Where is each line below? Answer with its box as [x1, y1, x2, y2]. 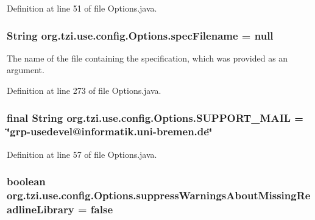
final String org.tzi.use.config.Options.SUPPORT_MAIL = [7, 110, 303, 125]
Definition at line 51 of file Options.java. [7, 2, 157, 14]
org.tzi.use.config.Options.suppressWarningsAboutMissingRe [7, 188, 311, 203]
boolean [7, 174, 46, 189]
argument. [7, 63, 44, 76]
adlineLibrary [7, 202, 74, 217]
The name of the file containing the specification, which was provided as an [7, 51, 288, 64]
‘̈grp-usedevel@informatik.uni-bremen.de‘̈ [7, 124, 213, 139]
